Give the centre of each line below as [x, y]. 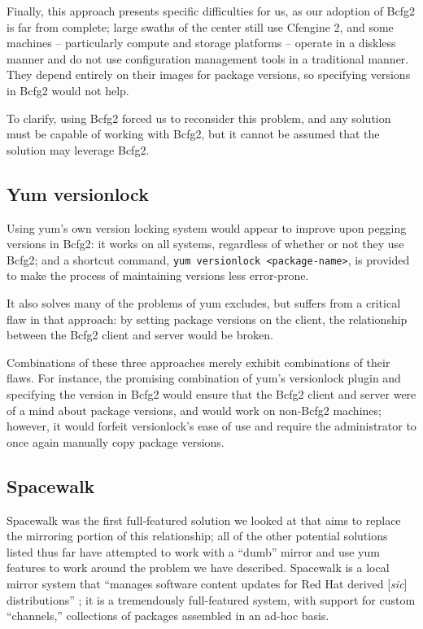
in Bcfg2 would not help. [68, 90]
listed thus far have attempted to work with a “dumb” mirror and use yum [193, 551]
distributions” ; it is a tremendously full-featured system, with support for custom [211, 599]
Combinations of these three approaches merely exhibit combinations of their [198, 362]
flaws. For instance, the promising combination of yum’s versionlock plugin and [204, 378]
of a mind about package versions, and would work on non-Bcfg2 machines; [194, 410]
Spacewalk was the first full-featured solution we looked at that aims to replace [204, 520]
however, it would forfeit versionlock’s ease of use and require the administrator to [211, 426]
